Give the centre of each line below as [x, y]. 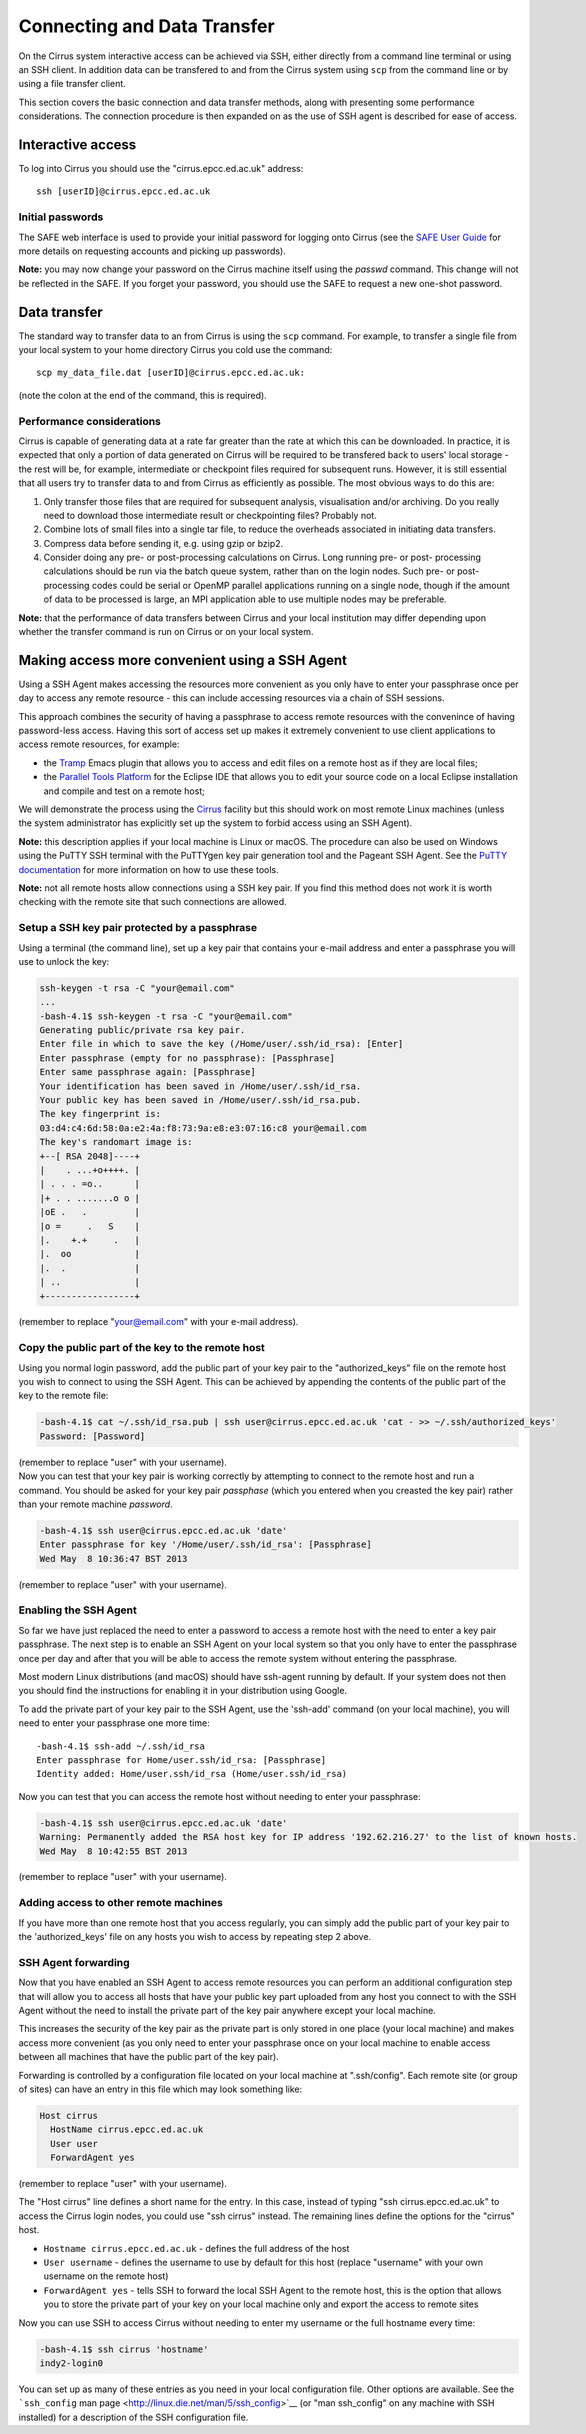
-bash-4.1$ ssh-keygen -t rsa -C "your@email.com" [166, 1016]
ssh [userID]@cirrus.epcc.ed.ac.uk [123, 191]
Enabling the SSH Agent [77, 1610]
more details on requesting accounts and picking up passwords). [152, 251]
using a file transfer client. [72, 84]
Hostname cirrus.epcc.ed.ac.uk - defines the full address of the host [196, 2248]
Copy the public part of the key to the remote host [141, 1348]
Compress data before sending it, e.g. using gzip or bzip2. [163, 543]
